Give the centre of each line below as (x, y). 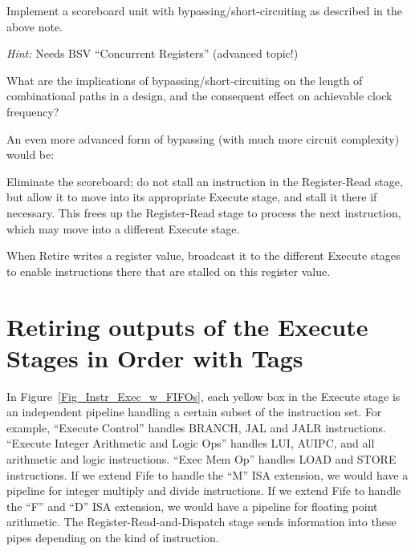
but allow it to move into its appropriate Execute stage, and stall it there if (192, 197)
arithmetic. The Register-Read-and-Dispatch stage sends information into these (201, 522)
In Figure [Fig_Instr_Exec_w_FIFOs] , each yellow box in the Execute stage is (203, 396)
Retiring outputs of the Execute (187, 326)
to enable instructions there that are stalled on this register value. (169, 271)
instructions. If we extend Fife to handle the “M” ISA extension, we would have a (207, 474)
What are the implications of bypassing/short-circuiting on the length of (185, 80)
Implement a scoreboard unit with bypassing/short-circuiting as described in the (205, 10)
